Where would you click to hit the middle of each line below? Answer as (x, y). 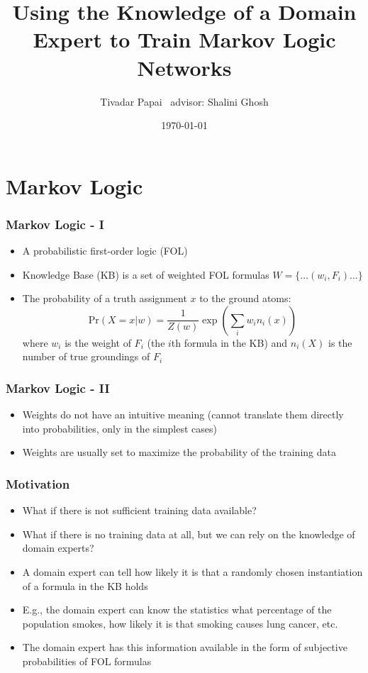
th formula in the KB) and (229, 342)
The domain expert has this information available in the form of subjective (185, 647)
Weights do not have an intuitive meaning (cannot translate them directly (183, 415)
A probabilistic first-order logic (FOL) (105, 251)
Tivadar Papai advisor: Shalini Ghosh (184, 101)
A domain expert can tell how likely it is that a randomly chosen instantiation (193, 572)
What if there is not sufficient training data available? (139, 510)
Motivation (38, 483)
